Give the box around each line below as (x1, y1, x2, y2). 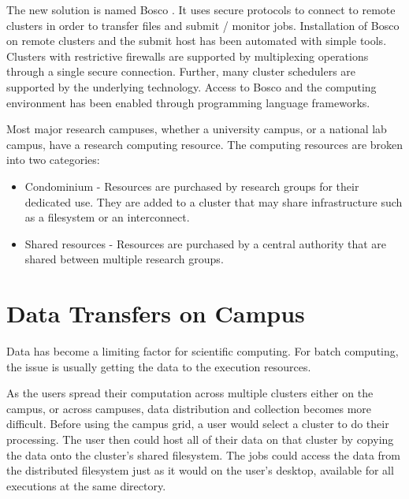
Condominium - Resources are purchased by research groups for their (24, 177, 359, 194)
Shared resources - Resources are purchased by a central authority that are (24, 235, 387, 251)
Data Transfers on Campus (6, 297, 305, 330)
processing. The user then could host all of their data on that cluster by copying (6, 431, 394, 447)
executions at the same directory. (6, 477, 166, 493)
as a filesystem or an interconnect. (24, 209, 190, 225)
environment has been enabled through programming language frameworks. (6, 94, 370, 110)
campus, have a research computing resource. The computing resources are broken (6, 136, 403, 152)
